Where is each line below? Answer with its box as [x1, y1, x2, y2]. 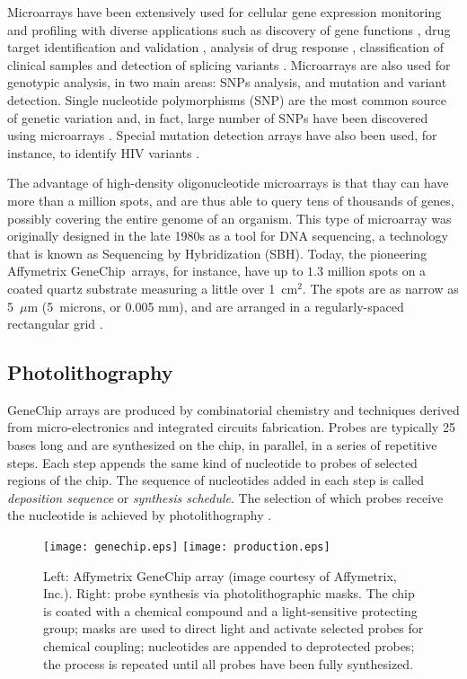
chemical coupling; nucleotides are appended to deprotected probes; [43, 637, 415, 656]
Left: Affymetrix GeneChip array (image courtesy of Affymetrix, [43, 566, 397, 585]
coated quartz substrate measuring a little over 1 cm [7, 278, 298, 297]
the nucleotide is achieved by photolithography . [7, 506, 272, 525]
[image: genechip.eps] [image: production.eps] [43, 541, 330, 554]
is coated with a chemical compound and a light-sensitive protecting [43, 601, 418, 620]
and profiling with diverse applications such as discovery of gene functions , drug [7, 20, 451, 39]
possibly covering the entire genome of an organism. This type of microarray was [7, 208, 452, 227]
